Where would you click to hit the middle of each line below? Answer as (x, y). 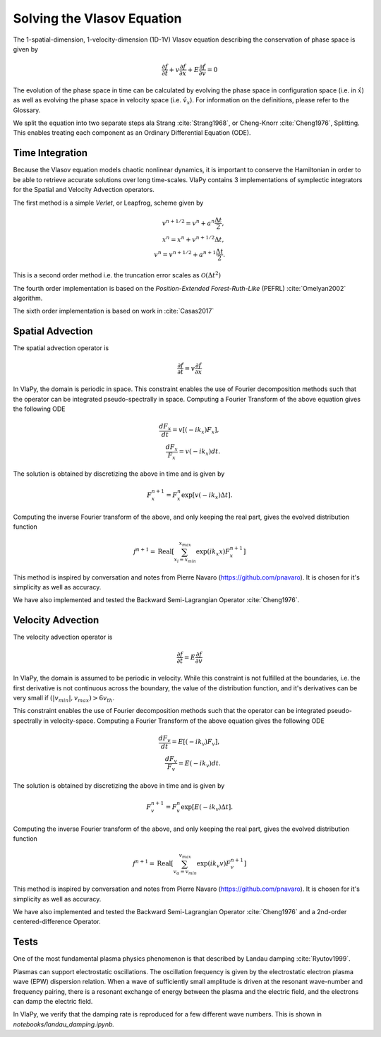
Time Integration (50, 153)
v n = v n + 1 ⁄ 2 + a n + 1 (185, 254)
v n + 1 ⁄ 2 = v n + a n (188, 222)
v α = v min (185, 872)
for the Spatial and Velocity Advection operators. (84, 190)
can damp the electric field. (53, 1001)
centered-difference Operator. (57, 922)
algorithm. (28, 298)
